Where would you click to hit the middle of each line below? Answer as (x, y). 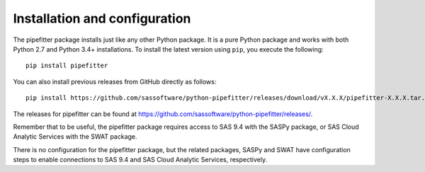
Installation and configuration (102, 18)
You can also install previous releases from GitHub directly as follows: (115, 81)
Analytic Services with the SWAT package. (75, 137)
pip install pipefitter (67, 66)
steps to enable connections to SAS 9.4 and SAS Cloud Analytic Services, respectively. (140, 160)
